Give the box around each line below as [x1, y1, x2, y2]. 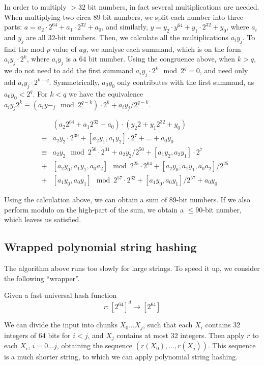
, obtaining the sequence [56, 340, 133, 351]
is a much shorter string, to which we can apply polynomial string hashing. [4, 351, 238, 362]
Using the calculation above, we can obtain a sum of [4, 194, 167, 205]
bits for [48, 329, 71, 340]
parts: [4, 21, 22, 32]
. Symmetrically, [49, 76, 100, 87]
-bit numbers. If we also [176, 194, 250, 205]
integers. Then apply [180, 329, 245, 340]
